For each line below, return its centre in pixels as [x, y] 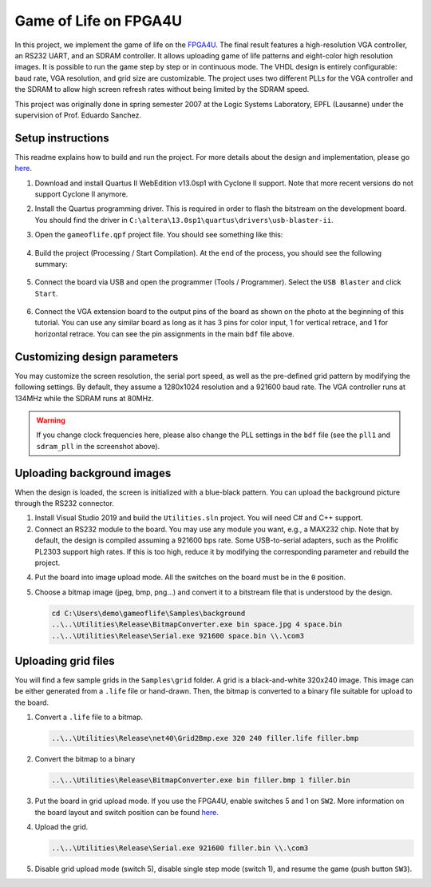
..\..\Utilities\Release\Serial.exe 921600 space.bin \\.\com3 [178, 636]
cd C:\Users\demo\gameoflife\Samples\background [148, 613]
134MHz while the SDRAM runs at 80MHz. [84, 398]
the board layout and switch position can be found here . [127, 812]
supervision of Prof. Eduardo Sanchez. [78, 115]
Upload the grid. [61, 826]
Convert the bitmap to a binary [85, 759]
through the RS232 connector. [65, 503]
